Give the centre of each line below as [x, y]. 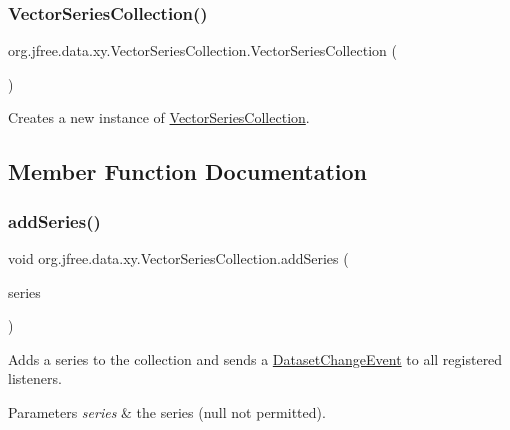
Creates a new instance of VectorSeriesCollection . [159, 117]
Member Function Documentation [188, 171]
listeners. [35, 378]
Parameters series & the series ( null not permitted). [167, 411]
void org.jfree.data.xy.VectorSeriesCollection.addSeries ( [178, 258]
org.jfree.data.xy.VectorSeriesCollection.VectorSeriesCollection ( [202, 50]
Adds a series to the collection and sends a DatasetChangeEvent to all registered [255, 358]
